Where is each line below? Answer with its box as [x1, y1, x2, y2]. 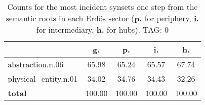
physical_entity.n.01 [8, 73, 78, 84]
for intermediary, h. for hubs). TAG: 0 [36, 24, 169, 35]
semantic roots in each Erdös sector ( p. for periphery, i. [6, 12, 199, 24]
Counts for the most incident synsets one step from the [7, 1, 198, 12]
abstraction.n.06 [8, 58, 64, 70]
